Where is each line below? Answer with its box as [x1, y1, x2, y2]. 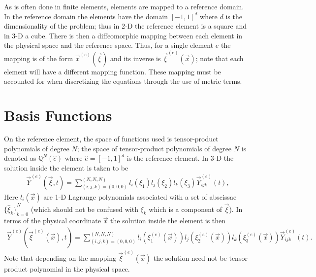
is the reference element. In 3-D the [126, 153, 234, 163]
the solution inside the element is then [110, 215, 226, 226]
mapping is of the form [4, 53, 73, 63]
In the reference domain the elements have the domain [4, 11, 168, 21]
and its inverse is [110, 53, 161, 63]
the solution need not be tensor [153, 252, 248, 263]
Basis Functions [4, 105, 112, 125]
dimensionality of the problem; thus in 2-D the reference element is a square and [4, 21, 247, 31]
